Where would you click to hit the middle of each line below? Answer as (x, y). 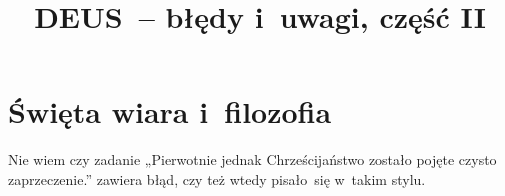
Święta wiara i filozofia (170, 111)
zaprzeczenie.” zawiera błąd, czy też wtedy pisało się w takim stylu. (217, 178)
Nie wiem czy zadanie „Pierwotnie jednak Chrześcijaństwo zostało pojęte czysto (252, 159)
